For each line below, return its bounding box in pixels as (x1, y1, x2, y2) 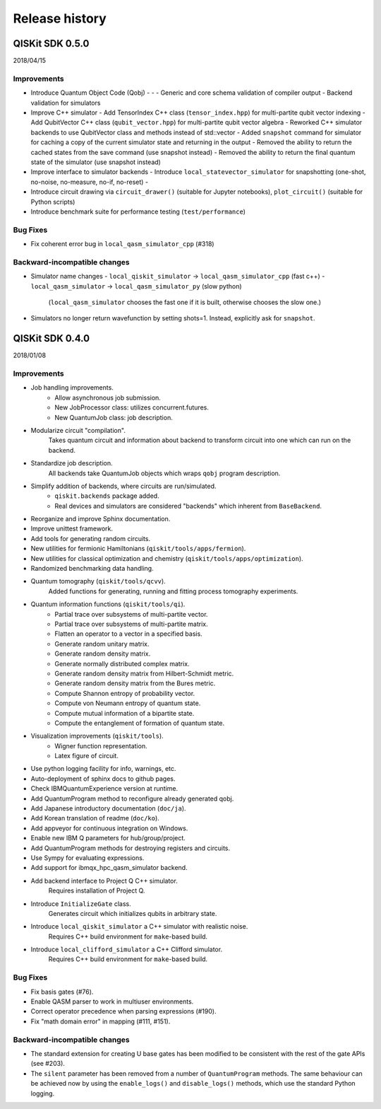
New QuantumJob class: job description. (54, 413, 173, 422)
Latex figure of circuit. (54, 752, 119, 760)
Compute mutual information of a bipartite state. (54, 709, 195, 717)
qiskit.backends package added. (54, 492, 159, 500)
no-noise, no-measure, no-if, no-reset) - (30, 178, 148, 186)
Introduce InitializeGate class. (30, 899, 132, 908)
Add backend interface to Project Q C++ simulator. (30, 876, 178, 885)
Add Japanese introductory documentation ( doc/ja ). (30, 804, 186, 813)
